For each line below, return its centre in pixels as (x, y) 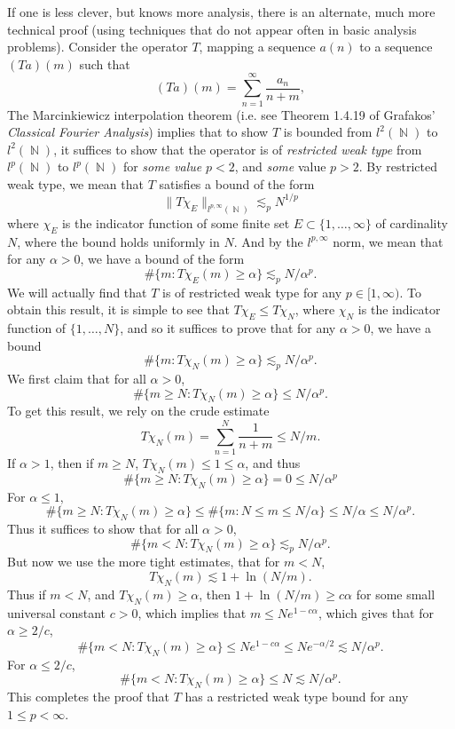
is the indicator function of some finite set (176, 222)
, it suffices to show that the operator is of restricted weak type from (238, 149)
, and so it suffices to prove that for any (228, 328)
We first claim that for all (77, 378)
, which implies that (192, 612)
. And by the (268, 241)
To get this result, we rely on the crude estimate (138, 411)
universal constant (57, 612)
